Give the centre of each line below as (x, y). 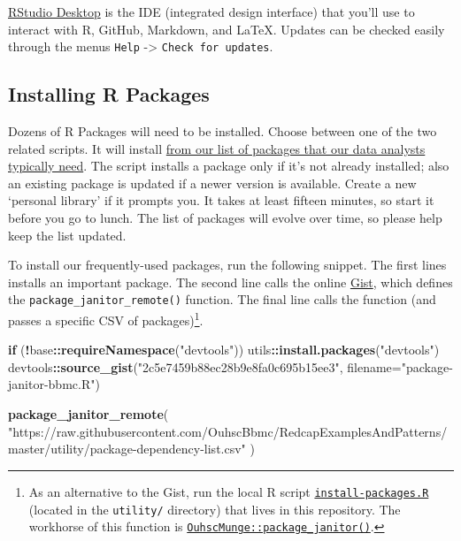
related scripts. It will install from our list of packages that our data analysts (217, 148)
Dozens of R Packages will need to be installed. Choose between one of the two (223, 131)
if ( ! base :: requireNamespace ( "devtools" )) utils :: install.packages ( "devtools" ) (224, 350)
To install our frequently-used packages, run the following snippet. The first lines (227, 265)
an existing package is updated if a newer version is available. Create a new (212, 183)
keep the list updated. (67, 235)
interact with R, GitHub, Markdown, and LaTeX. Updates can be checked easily (227, 29)
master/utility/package (70, 449)
